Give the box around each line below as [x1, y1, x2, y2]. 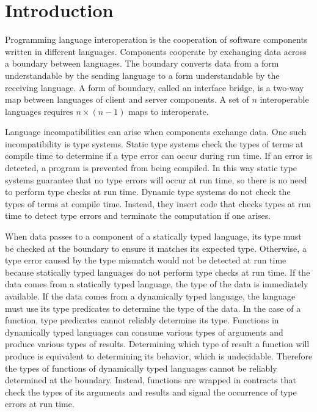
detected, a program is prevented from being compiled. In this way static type [5, 161, 297, 174]
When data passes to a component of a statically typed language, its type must [5, 230, 302, 243]
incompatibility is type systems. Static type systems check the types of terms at [5, 137, 304, 150]
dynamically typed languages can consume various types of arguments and [5, 325, 283, 338]
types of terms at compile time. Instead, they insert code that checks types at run [5, 197, 312, 210]
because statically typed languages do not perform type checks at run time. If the [5, 265, 310, 278]
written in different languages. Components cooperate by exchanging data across [5, 45, 307, 57]
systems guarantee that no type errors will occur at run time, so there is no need [5, 173, 307, 186]
